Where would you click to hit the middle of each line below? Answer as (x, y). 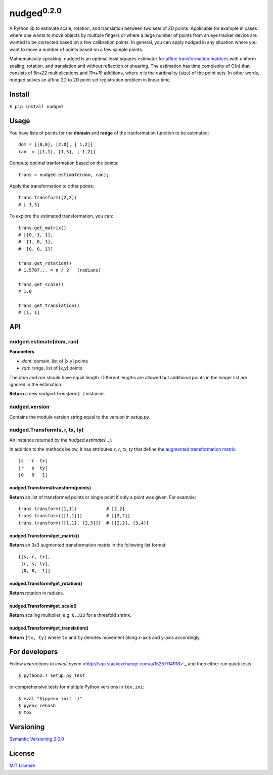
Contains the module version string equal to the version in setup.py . (80, 417)
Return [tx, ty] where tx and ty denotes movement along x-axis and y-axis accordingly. (105, 637)
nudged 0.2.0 (35, 12)
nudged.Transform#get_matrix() (44, 535)
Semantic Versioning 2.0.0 (37, 739)
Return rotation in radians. (37, 593)
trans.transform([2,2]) (48, 198)
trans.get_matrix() (42, 228)
